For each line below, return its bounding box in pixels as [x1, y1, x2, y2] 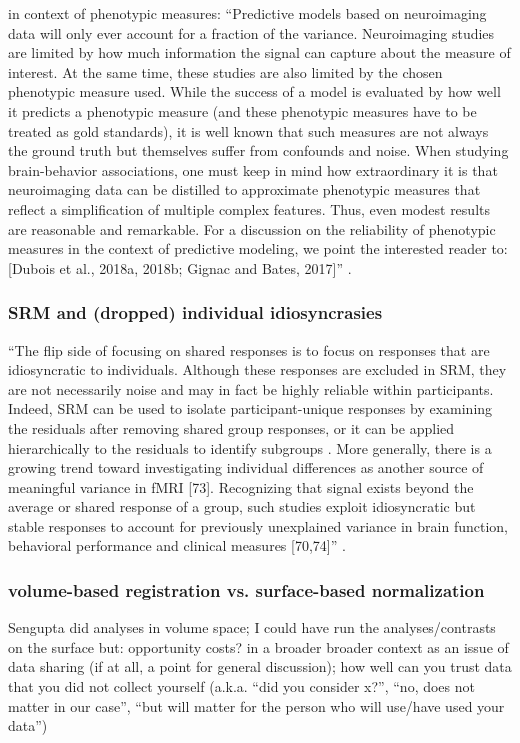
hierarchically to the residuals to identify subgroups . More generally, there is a [8, 437, 492, 458]
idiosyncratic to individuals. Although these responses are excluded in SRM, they [8, 359, 507, 380]
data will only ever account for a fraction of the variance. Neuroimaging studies [8, 22, 495, 43]
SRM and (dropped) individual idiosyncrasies [8, 300, 383, 325]
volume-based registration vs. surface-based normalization [8, 577, 485, 602]
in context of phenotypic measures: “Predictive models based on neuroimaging [8, 3, 487, 23]
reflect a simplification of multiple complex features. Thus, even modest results [8, 198, 490, 219]
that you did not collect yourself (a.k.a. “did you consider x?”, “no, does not [8, 676, 475, 697]
